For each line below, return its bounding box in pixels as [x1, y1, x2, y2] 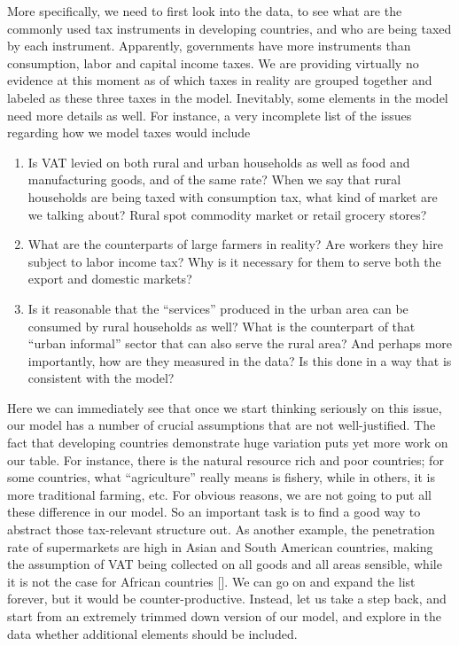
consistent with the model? [27, 369, 175, 387]
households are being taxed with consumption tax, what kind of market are [27, 187, 438, 206]
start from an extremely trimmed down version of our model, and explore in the [7, 607, 442, 625]
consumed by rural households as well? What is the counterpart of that [27, 316, 416, 335]
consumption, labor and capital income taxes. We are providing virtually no [7, 53, 419, 72]
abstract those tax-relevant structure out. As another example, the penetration [7, 520, 435, 539]
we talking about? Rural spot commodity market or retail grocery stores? [27, 205, 427, 223]
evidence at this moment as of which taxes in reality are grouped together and [7, 71, 432, 90]
